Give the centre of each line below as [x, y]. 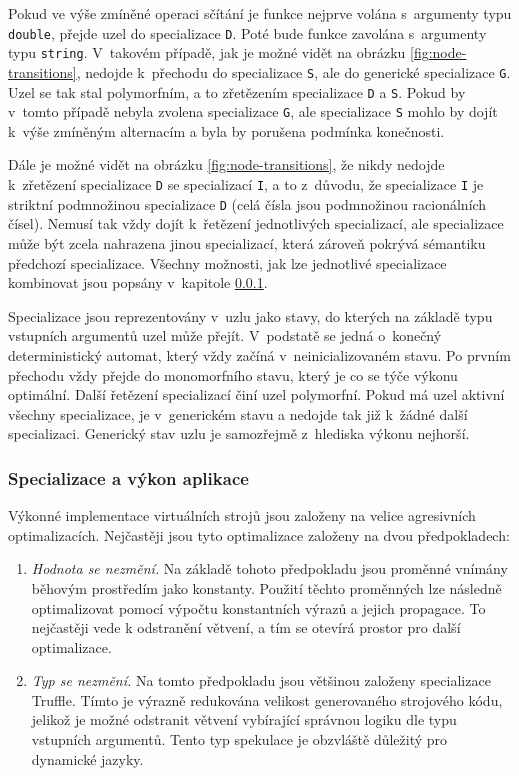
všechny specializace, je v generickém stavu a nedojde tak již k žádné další [238, 413]
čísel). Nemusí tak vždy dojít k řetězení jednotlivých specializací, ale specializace [256, 223]
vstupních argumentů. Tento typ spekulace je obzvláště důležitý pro [239, 739]
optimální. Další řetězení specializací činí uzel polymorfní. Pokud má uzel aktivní [256, 394]
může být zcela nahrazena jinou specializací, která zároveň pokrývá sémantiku [247, 242]
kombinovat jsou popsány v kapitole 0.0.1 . [138, 282]
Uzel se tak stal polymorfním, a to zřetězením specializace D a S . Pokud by [237, 91]
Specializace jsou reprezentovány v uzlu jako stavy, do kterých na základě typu [250, 315]
